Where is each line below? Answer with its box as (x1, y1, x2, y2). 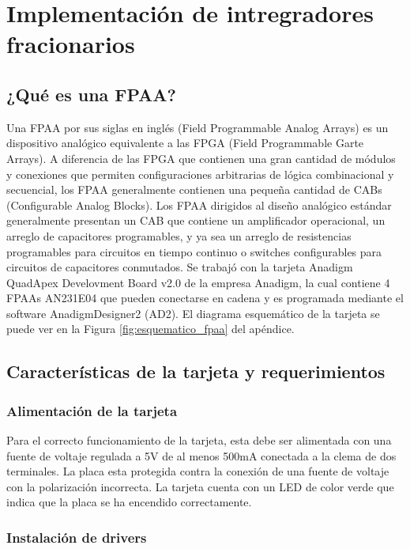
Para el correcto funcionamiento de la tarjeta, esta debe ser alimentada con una (6, 432, 392, 449)
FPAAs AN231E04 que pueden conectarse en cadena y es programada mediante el (6, 290, 404, 306)
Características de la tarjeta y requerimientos (6, 359, 386, 384)
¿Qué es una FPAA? (6, 81, 176, 106)
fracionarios (6, 28, 135, 60)
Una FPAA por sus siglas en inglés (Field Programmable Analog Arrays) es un (6, 119, 389, 135)
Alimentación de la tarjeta (6, 400, 178, 420)
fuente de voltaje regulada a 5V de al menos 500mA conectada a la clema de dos (6, 447, 397, 464)
